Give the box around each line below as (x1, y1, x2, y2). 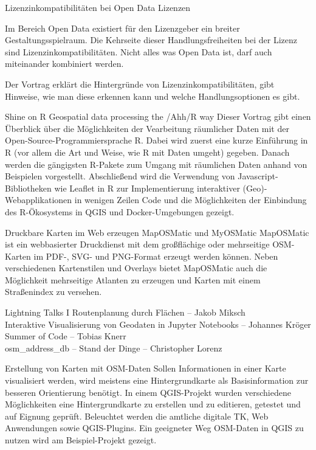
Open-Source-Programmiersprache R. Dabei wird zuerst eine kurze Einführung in (5, 134, 308, 147)
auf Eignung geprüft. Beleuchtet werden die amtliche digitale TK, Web (5, 409, 269, 422)
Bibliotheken (5, 181, 52, 194)
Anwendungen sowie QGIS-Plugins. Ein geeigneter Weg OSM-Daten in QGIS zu (5, 421, 304, 434)
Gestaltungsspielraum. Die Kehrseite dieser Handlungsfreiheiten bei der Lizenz (5, 33, 298, 46)
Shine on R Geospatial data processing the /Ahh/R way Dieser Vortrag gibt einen (5, 110, 311, 123)
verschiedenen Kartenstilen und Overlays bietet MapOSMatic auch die (5, 261, 267, 274)
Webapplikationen (5, 193, 72, 206)
